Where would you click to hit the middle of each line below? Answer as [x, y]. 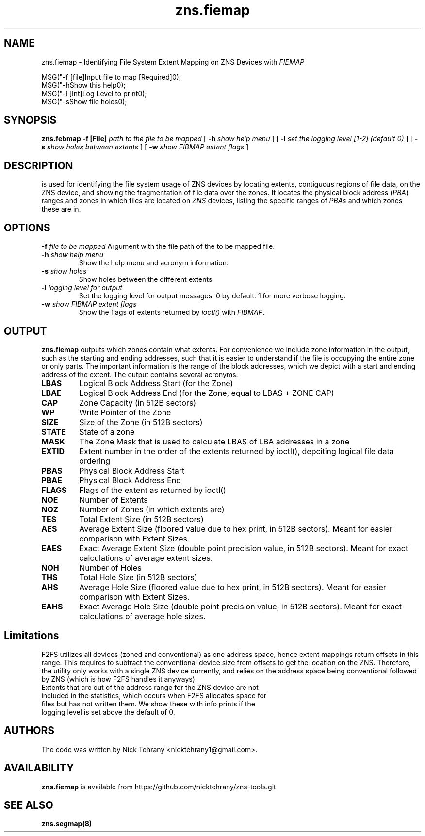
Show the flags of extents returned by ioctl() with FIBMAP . [172, 312]
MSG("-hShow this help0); [83, 85]
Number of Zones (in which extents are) [152, 509]
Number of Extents [114, 500]
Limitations [32, 636]
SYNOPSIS [30, 120]
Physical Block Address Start [132, 470]
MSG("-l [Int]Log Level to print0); [94, 93]
